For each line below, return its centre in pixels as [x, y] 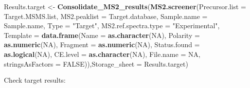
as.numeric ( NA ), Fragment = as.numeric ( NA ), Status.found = [102, 44]
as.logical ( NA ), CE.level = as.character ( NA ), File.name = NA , [102, 54]
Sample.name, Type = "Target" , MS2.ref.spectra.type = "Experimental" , [112, 26]
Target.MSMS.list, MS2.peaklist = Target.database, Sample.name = [106, 16]
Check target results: [35, 80]
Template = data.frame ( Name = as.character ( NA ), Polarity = [102, 35]
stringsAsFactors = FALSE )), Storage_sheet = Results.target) [96, 63]
